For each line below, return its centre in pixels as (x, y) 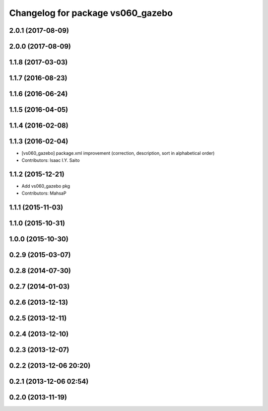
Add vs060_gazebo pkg (46, 186)
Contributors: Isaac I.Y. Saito (51, 160)
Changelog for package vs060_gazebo (91, 13)
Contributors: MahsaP (44, 193)
